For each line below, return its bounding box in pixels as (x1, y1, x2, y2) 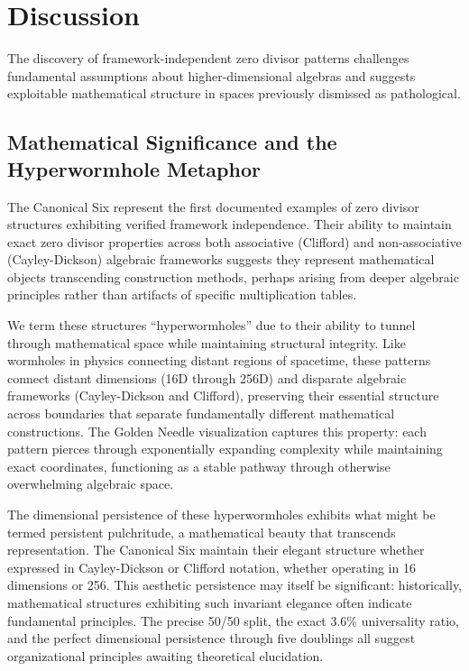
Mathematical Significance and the (7, 128, 337, 156)
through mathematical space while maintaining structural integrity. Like (7, 333, 406, 352)
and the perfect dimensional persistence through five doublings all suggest (7, 629, 416, 648)
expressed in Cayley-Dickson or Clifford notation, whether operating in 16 (7, 557, 416, 576)
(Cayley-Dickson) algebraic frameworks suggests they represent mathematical (7, 250, 435, 269)
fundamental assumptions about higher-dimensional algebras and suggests (7, 66, 416, 85)
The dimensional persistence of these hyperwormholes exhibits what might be (7, 505, 436, 523)
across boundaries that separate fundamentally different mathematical (7, 404, 395, 423)
